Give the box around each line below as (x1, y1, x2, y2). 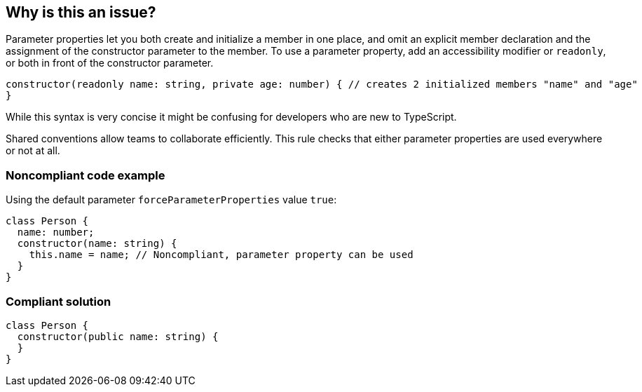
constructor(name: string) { (17, 238, 177, 250)
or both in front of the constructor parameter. (6, 57, 214, 69)
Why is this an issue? (6, 4, 156, 21)
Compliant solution (6, 294, 111, 309)
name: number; (17, 227, 95, 238)
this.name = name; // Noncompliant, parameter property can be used (29, 249, 414, 261)
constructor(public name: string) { (17, 330, 219, 342)
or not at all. (6, 144, 60, 157)
